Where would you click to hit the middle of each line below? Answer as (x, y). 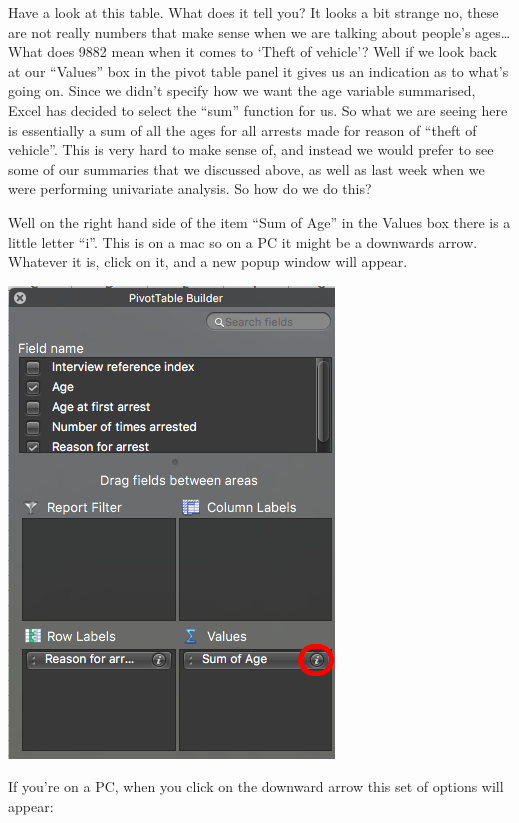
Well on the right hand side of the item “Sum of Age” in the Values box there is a (259, 221)
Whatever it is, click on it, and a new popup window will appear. (208, 261)
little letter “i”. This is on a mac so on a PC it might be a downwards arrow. (243, 241)
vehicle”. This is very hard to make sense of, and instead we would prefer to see (251, 149)
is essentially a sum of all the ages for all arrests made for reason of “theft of (242, 129)
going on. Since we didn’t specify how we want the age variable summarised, (242, 90)
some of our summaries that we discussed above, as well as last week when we (246, 168)
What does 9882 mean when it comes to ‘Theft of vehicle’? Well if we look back (252, 51)
